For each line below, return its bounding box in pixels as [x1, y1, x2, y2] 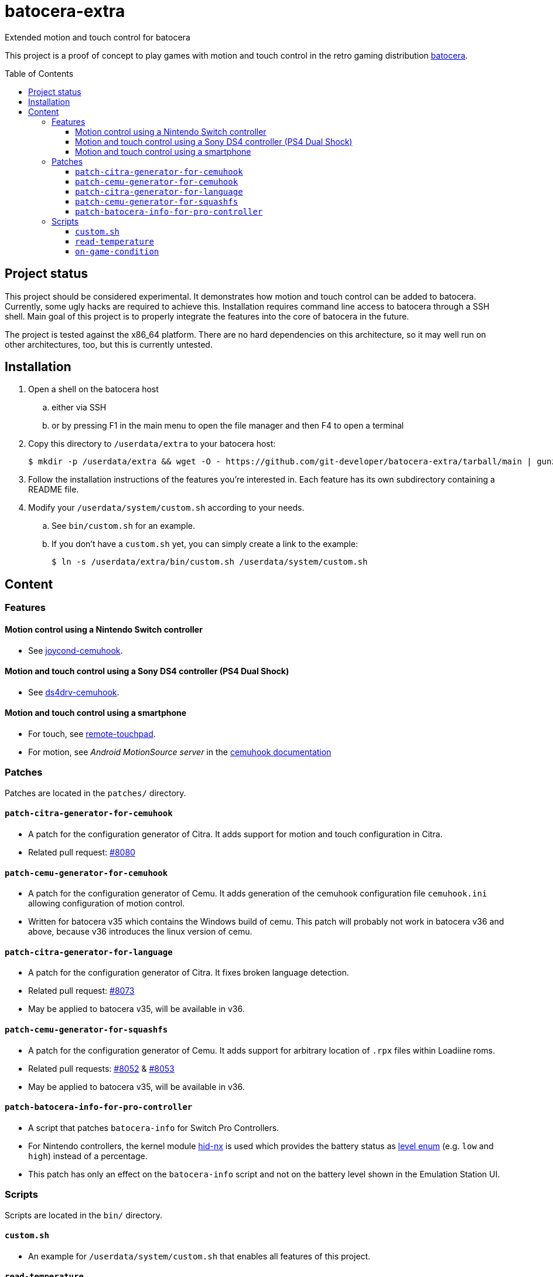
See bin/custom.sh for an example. [52, 521, 195, 531]
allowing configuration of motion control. [28, 898, 185, 909]
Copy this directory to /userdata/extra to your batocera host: [28, 439, 276, 449]
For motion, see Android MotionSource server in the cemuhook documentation [28, 746, 332, 757]
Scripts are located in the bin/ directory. [5, 1210, 163, 1220]
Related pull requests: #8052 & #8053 [28, 1063, 175, 1074]
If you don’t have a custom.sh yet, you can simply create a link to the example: [52, 539, 358, 549]
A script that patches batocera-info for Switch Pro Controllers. [28, 1122, 279, 1133]
